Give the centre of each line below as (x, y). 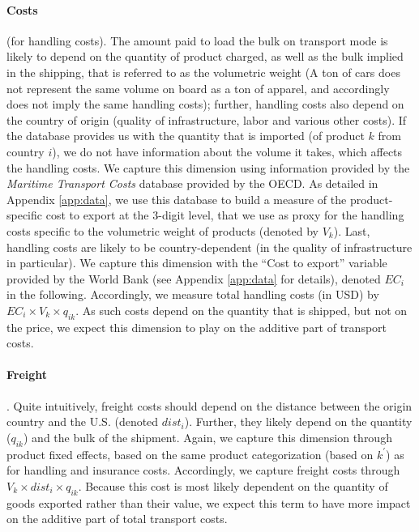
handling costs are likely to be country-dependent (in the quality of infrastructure (209, 247)
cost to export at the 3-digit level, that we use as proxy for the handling (225, 215)
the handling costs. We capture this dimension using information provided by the (208, 167)
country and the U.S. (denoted (83, 421)
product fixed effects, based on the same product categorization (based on (190, 454)
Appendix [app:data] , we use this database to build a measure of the (177, 199)
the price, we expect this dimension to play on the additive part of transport (197, 327)
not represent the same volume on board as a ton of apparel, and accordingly (198, 88)
